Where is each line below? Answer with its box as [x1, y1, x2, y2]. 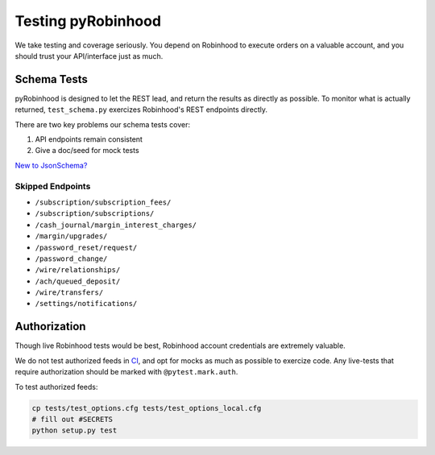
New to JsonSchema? [14, 160, 88, 170]
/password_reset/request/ [35, 242, 138, 252]
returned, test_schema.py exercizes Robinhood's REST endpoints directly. [14, 105, 268, 114]
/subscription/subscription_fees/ [35, 197, 172, 207]
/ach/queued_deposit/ [35, 276, 121, 286]
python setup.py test [31, 426, 118, 435]
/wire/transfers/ [35, 288, 104, 297]
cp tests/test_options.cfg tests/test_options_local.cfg [31, 403, 262, 412]
